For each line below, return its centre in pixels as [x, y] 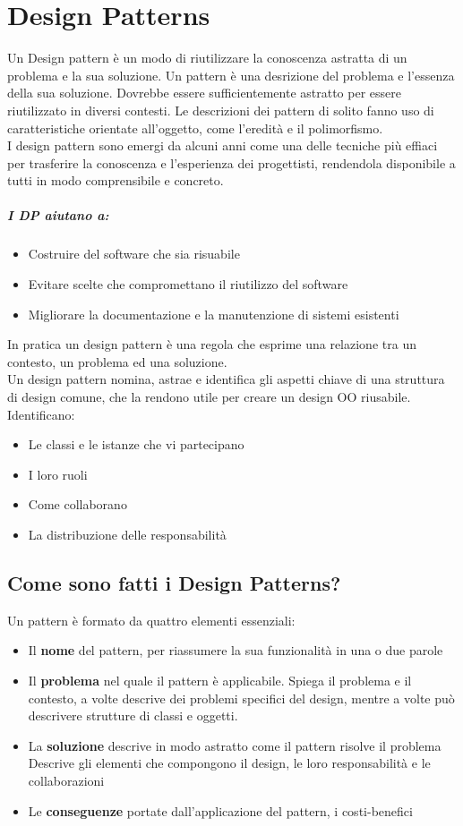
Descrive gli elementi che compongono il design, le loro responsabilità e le [229, 763]
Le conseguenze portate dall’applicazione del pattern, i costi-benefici [220, 810]
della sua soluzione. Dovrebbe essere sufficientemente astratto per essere [204, 93]
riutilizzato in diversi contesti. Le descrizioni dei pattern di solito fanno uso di [221, 110]
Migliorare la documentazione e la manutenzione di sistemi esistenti [214, 314]
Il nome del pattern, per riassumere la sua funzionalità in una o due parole [236, 650]
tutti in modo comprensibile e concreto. [116, 180]
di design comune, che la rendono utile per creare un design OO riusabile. [209, 396]
